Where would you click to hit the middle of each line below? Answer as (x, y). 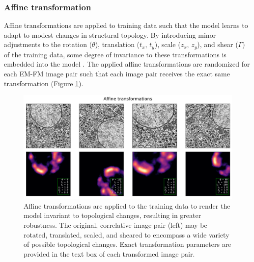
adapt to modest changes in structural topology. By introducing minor (110, 35)
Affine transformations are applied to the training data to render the (127, 205)
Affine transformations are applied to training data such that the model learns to (126, 25)
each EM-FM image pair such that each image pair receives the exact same (117, 74)
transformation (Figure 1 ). (44, 83)
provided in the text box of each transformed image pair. (109, 253)
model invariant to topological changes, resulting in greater (113, 215)
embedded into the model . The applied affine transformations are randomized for (127, 64)
